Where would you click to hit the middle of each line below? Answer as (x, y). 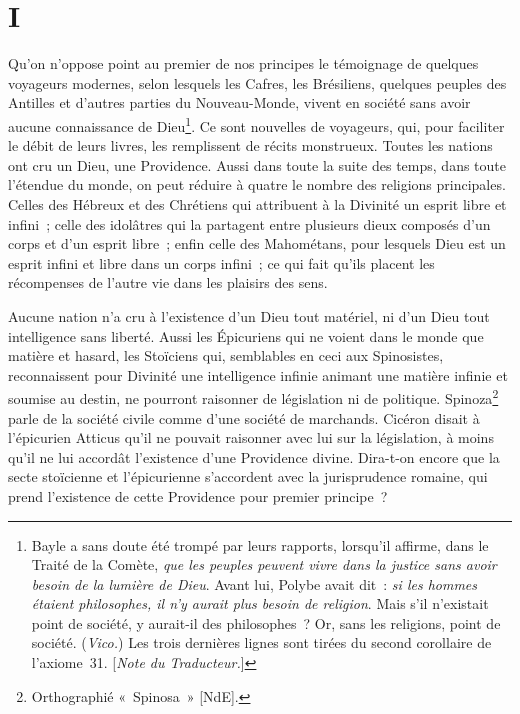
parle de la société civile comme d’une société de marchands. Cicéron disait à (244, 417)
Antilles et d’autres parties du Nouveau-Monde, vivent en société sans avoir (239, 102)
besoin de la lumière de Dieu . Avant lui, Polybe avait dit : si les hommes (254, 583)
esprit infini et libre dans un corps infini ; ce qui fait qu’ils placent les (221, 262)
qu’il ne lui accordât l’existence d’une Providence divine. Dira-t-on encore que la (254, 456)
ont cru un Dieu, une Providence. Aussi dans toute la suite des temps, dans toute (257, 164)
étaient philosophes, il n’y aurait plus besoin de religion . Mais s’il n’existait (260, 603)
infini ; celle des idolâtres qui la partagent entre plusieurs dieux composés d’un (249, 223)
